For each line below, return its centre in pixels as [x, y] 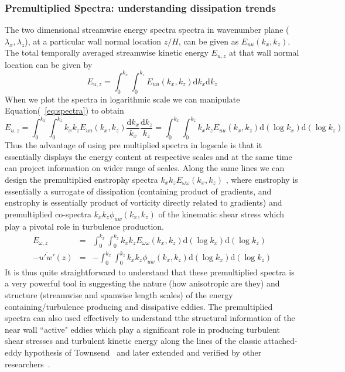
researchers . [28, 364]
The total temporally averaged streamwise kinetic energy [107, 52]
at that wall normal [264, 52]
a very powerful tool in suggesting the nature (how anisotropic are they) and [142, 283]
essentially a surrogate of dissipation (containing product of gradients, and [138, 191]
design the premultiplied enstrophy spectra [81, 180]
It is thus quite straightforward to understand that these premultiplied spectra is [150, 272]
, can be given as [209, 41]
